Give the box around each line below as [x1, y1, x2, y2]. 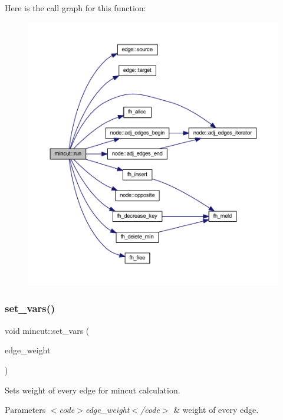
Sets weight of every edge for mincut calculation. [5, 383, 180, 396]
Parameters [5, 403, 46, 416]
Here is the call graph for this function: [5, 2, 146, 14]
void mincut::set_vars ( [5, 324, 90, 336]
